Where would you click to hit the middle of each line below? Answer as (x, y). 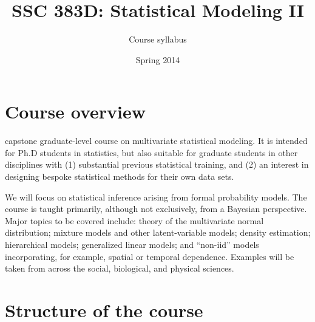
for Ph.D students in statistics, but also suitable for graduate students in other (151, 152)
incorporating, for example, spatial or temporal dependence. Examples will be (150, 256)
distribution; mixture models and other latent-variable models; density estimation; (158, 232)
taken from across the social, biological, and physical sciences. (120, 268)
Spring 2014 (158, 59)
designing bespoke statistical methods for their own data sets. (120, 176)
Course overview (76, 111)
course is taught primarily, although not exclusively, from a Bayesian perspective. (156, 209)
